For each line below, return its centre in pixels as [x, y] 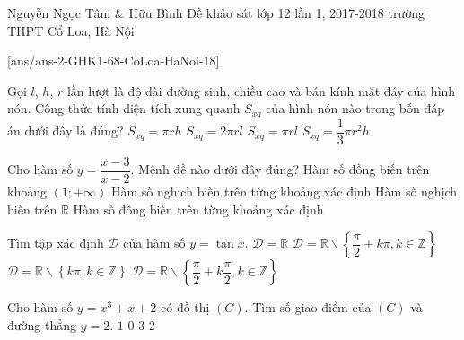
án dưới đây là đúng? [66, 131]
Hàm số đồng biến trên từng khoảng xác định [198, 209]
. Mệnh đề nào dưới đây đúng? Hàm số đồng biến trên [280, 169]
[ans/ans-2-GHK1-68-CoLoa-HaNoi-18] [114, 61]
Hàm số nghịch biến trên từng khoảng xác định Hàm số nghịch [284, 191]
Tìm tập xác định [56, 243]
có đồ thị [185, 307]
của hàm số [154, 243]
